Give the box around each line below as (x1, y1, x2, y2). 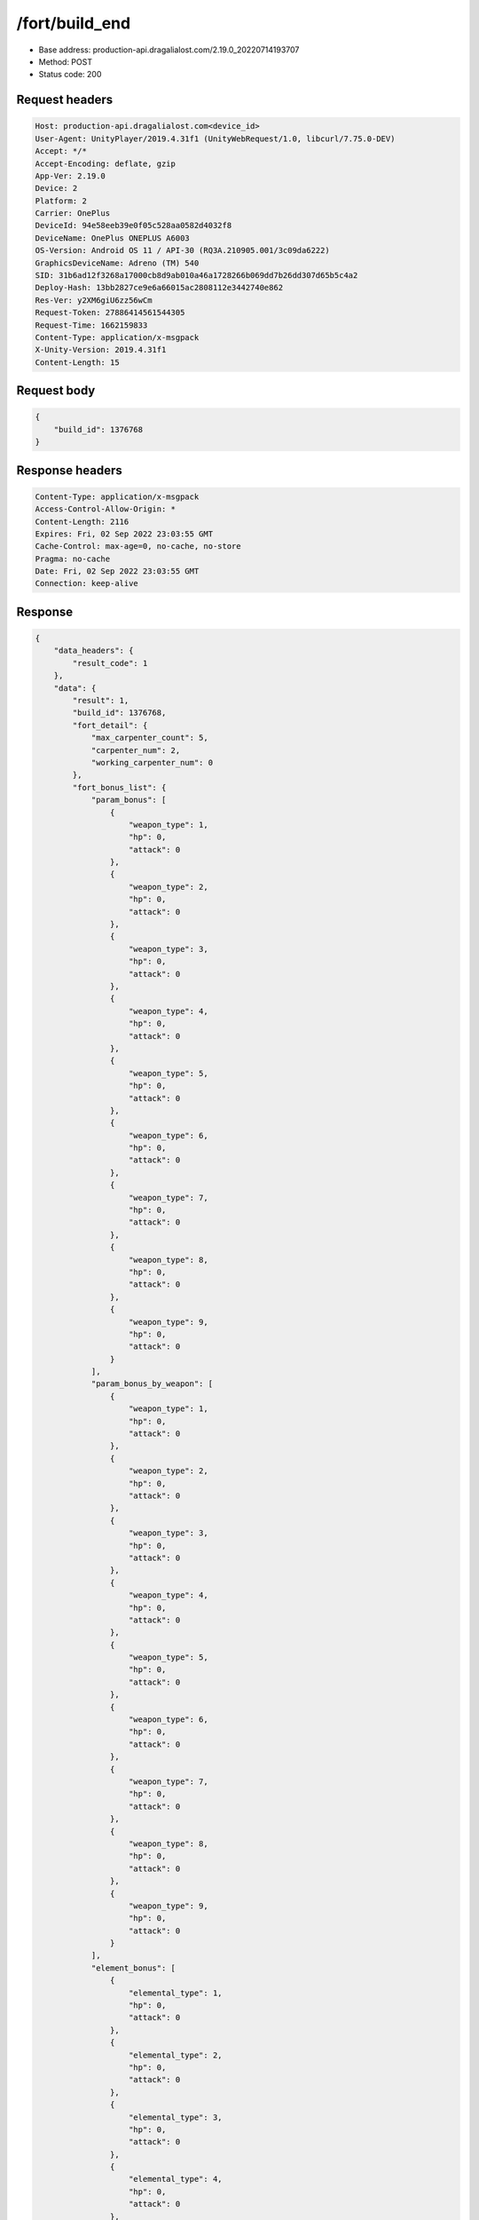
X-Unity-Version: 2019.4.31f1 (35, 345, 167, 355)
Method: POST (38, 56, 93, 67)
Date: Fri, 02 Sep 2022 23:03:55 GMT (35, 567, 200, 576)
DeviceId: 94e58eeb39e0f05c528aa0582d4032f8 (35, 220, 232, 231)
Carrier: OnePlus (35, 209, 111, 218)
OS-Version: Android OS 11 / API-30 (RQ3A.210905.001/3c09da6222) (35, 245, 330, 256)
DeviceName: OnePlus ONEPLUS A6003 (35, 233, 190, 243)
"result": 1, (72, 695, 130, 705)
